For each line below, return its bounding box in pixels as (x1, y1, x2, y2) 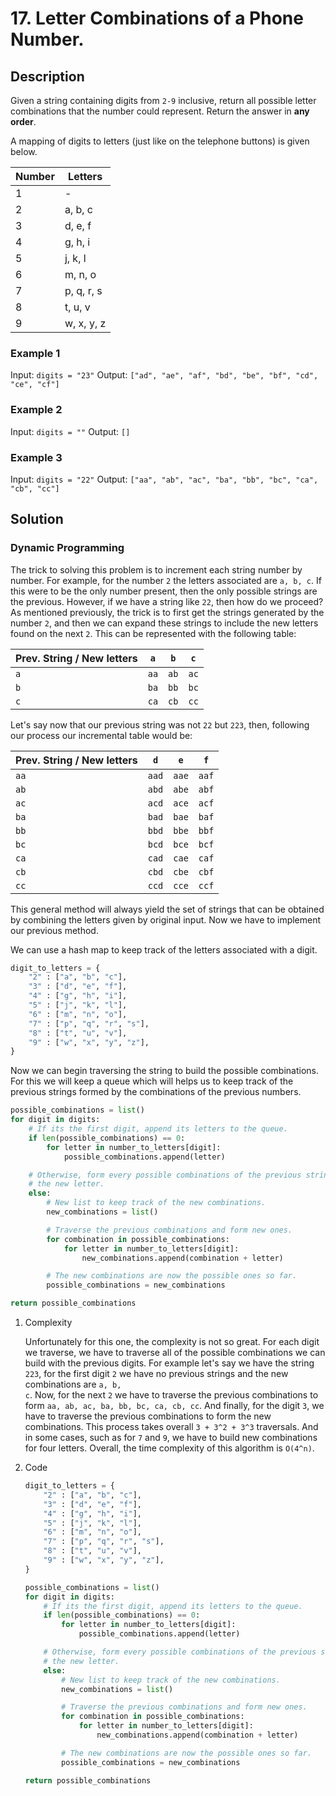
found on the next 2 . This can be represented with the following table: (10, 627, 297, 639)
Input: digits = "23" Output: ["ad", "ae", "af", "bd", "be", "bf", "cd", (10, 369, 319, 381)
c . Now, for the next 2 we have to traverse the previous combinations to (24, 1389, 319, 1401)
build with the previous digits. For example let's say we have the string (24, 1357, 315, 1369)
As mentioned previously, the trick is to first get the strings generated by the (10, 606, 325, 618)
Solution (10, 511, 64, 528)
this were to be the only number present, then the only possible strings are (10, 585, 318, 597)
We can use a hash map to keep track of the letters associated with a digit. (10, 943, 318, 956)
